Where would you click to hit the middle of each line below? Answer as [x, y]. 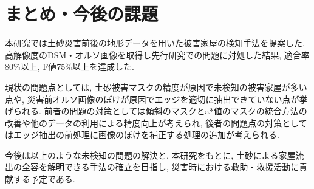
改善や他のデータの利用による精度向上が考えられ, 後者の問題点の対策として [156, 122]
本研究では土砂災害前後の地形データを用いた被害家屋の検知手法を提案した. [155, 43]
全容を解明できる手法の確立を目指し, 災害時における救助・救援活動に [160, 167]
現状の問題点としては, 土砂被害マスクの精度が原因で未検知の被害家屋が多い [156, 87]
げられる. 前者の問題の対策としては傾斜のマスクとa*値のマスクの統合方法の [156, 111]
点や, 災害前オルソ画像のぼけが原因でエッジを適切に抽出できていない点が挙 [156, 99]
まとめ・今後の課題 [82, 14]
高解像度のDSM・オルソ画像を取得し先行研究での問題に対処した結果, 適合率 [157, 54]
